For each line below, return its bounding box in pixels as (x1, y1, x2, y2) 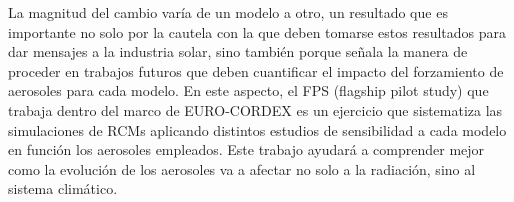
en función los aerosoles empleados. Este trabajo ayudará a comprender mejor (8, 139, 485, 160)
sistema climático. (8, 178, 118, 199)
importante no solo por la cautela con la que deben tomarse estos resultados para (8, 21, 507, 42)
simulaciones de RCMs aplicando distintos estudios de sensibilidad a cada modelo (8, 119, 507, 140)
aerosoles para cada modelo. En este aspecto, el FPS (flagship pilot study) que (8, 80, 489, 101)
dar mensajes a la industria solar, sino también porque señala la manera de (8, 41, 468, 62)
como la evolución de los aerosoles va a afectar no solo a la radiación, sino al (8, 158, 476, 179)
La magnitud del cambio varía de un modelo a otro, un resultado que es (8, 2, 448, 22)
